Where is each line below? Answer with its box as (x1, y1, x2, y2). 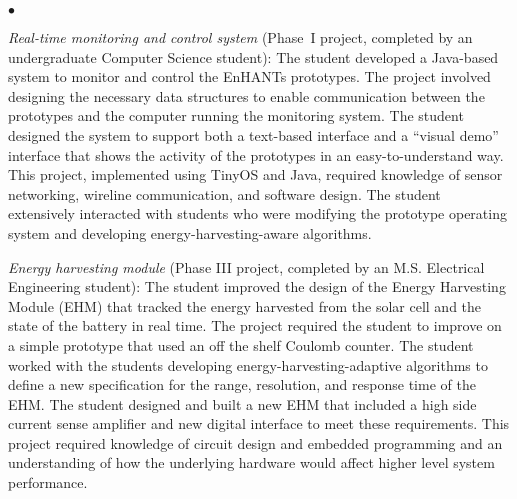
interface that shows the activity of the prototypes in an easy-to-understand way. (8, 144, 504, 165)
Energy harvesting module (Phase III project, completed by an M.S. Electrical (8, 256, 485, 277)
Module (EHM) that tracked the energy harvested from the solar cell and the (8, 295, 482, 316)
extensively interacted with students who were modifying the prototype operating (8, 203, 507, 224)
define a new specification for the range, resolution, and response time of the (8, 374, 476, 395)
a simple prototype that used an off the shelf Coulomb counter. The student (8, 334, 474, 355)
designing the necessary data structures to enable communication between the (8, 85, 485, 106)
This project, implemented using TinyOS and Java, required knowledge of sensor (8, 164, 503, 185)
